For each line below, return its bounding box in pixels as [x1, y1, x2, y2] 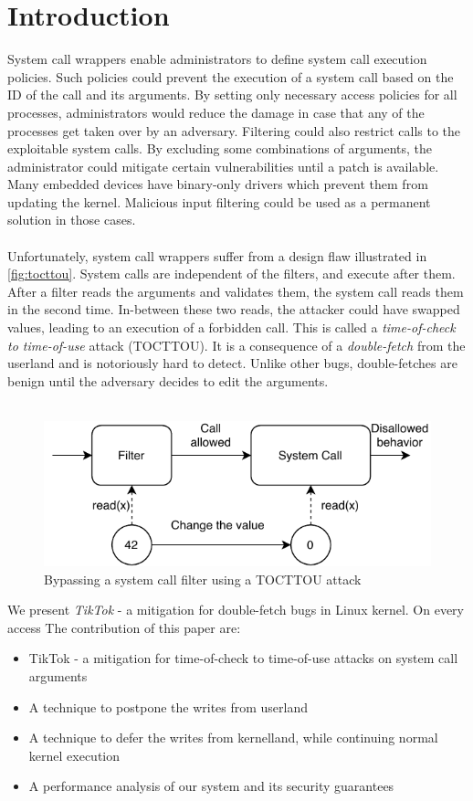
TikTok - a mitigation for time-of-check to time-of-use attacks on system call [28, 648, 458, 668]
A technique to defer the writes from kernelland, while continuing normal [28, 728, 438, 747]
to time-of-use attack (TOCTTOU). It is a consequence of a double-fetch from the [7, 335, 466, 354]
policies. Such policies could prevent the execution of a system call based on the [7, 67, 454, 86]
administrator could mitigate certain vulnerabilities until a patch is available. [7, 156, 439, 175]
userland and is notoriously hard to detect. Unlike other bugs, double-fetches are [7, 353, 457, 373]
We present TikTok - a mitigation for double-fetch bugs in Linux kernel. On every [7, 600, 464, 619]
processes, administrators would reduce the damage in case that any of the [7, 102, 425, 121]
